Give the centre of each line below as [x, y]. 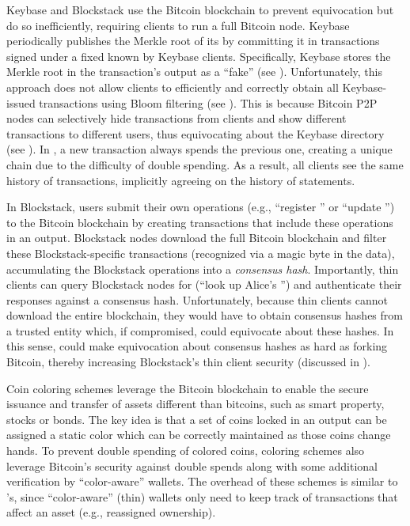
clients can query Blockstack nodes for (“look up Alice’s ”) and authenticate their [204, 284]
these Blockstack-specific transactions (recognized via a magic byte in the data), [201, 253]
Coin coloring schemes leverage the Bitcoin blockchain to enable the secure [188, 388]
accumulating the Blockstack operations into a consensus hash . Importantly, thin [203, 269]
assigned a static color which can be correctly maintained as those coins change [199, 435]
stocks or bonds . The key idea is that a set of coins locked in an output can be [197, 419]
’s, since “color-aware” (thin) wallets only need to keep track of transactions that [202, 496]
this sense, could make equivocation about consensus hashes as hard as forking [197, 346]
